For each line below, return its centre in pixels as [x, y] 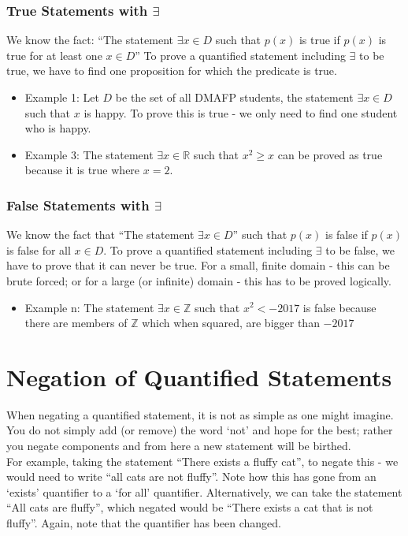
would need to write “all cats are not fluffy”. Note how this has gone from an [191, 476]
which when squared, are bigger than [231, 323]
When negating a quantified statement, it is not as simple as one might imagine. [200, 414]
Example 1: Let [62, 97]
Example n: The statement [89, 307]
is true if [319, 40]
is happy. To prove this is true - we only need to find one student [241, 112]
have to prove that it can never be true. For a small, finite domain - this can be [198, 265]
